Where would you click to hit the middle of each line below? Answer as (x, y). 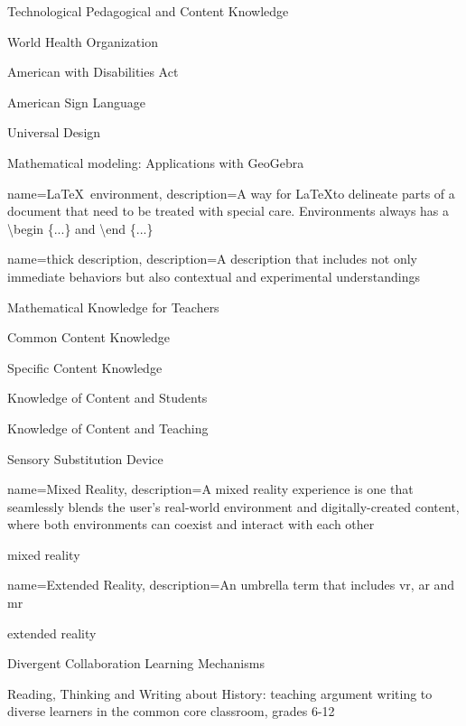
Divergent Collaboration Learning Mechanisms (136, 663)
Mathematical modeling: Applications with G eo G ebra (156, 162)
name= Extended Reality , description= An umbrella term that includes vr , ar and (231, 585)
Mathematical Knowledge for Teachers (113, 307)
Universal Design (54, 132)
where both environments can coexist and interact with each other (191, 524)
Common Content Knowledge (89, 337)
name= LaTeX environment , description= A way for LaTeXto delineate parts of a (231, 193)
